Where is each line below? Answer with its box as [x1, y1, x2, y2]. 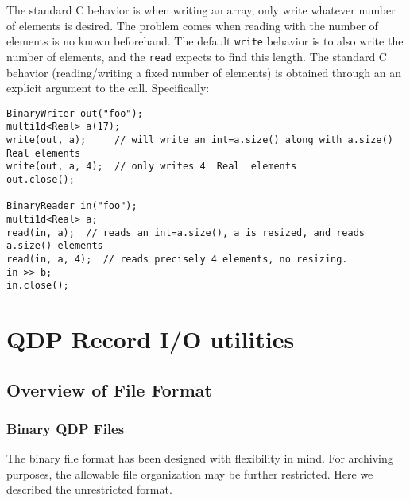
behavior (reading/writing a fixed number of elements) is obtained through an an [6, 64, 402, 80]
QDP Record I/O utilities [6, 323, 295, 355]
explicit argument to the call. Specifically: [6, 79, 210, 96]
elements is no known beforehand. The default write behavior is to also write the [6, 33, 404, 49]
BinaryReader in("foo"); [6, 200, 137, 212]
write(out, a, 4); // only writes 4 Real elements [6, 161, 297, 172]
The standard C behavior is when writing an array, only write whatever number [6, 2, 396, 17]
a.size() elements [6, 240, 103, 252]
